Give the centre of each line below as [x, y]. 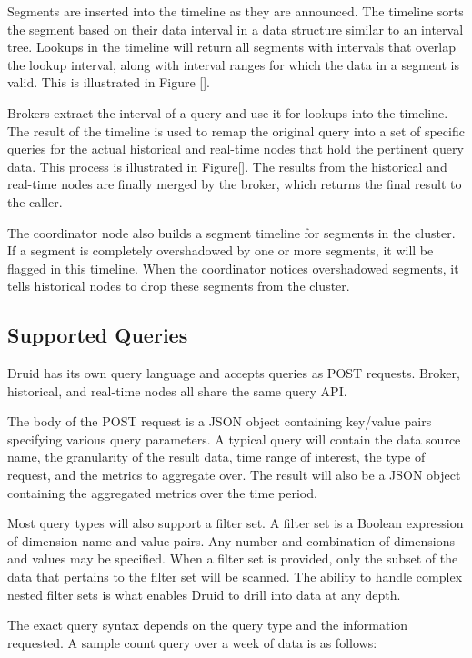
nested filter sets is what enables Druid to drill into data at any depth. [204, 594]
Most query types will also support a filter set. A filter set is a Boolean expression [236, 523]
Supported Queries [98, 335]
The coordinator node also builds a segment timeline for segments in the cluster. [231, 232]
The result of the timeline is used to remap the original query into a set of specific [236, 130]
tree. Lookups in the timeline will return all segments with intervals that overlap [232, 47]
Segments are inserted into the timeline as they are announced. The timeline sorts [236, 11]
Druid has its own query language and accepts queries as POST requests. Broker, [234, 373]
